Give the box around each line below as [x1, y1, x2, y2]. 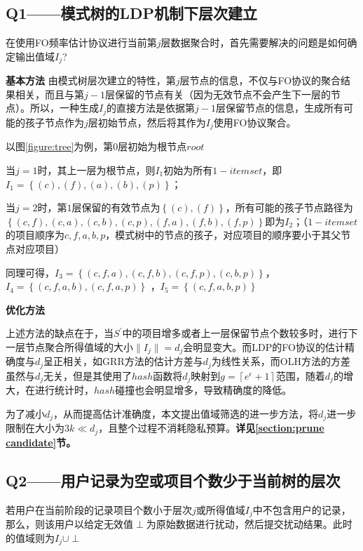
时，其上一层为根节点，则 [37, 162, 156, 177]
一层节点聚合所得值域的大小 [6, 339, 133, 354]
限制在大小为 [6, 420, 64, 435]
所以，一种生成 [29, 100, 99, 115]
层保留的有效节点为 [71, 200, 160, 215]
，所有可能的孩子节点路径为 [225, 200, 353, 215]
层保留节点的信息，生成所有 [215, 100, 343, 115]
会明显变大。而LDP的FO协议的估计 [183, 339, 345, 354]
